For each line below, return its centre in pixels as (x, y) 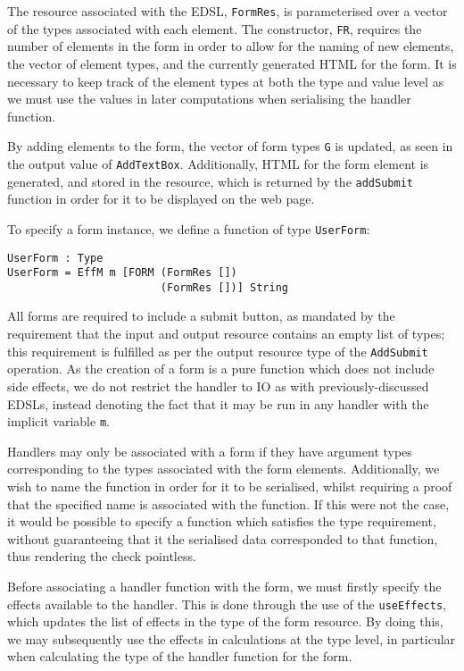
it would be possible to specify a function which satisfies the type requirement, (222, 521)
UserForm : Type (55, 258)
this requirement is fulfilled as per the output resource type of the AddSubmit (218, 351)
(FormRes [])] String (224, 287)
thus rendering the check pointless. (102, 556)
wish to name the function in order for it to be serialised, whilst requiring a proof (230, 486)
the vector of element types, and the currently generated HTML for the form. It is (232, 63)
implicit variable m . (58, 421)
